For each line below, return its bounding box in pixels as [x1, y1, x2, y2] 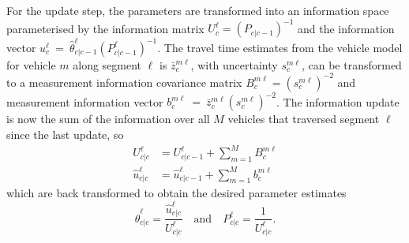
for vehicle [6, 56, 56, 73]
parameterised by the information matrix [6, 20, 204, 36]
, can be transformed [301, 56, 402, 73]
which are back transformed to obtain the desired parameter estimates [6, 185, 347, 201]
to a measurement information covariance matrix [6, 73, 242, 90]
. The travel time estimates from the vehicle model [157, 39, 403, 55]
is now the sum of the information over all [6, 110, 210, 127]
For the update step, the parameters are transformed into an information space [6, 2, 389, 18]
